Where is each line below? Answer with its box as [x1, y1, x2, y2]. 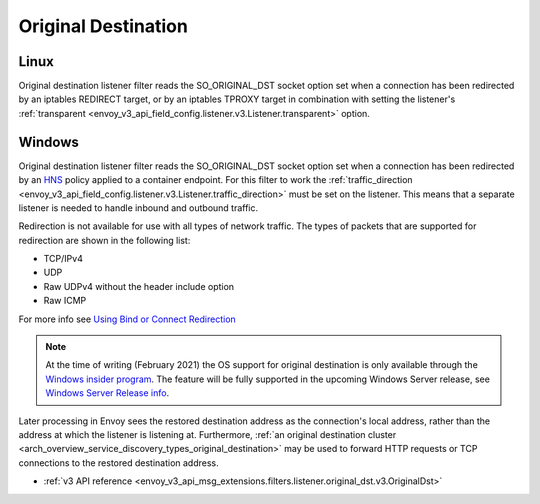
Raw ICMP [43, 295, 87, 307]
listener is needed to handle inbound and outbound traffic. [18, 201, 259, 214]
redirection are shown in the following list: [18, 234, 191, 246]
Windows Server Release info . [45, 387, 170, 399]
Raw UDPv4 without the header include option [43, 280, 235, 292]
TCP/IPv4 [43, 253, 84, 265]
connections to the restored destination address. [18, 456, 219, 469]
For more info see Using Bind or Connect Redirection [18, 313, 237, 325]
